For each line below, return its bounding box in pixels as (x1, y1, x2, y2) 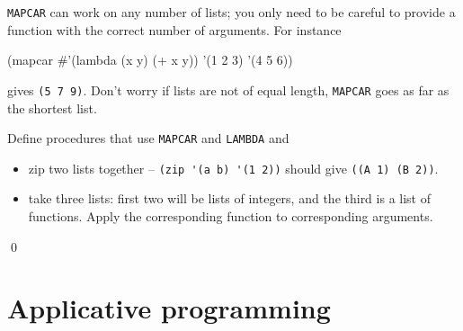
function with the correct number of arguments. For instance (7, 20, 342, 39)
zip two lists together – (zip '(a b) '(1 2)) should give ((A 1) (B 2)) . (28, 158, 439, 177)
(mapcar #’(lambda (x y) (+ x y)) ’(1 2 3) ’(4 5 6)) (7, 50, 293, 69)
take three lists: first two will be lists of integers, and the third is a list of (28, 189, 431, 208)
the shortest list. (7, 98, 97, 117)
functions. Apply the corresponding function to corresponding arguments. (28, 207, 433, 225)
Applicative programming (7, 290, 331, 327)
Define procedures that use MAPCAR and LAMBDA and (7, 129, 289, 148)
